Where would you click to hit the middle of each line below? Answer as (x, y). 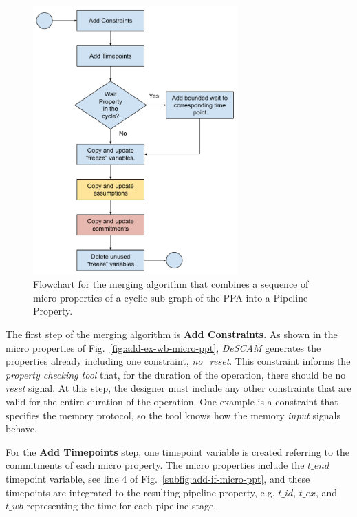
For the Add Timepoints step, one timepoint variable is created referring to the (178, 451)
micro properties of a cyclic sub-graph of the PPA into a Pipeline (171, 297)
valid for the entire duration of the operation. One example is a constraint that (172, 401)
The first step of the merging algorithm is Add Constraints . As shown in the (172, 334)
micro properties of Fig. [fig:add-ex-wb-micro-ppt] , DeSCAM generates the (163, 347)
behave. (21, 429)
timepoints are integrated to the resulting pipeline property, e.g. (140, 492)
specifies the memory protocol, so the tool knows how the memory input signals (173, 415)
